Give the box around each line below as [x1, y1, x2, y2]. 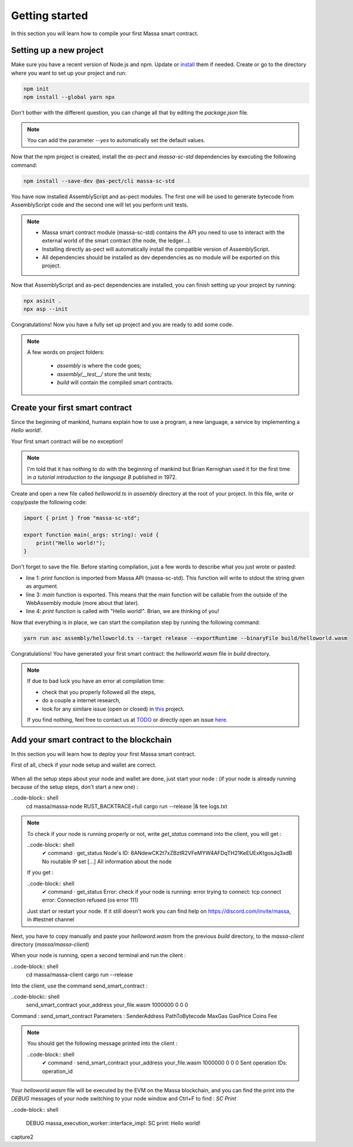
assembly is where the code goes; [57, 362, 142, 370]
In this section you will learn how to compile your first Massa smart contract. [11, 30, 199, 37]
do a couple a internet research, [42, 697, 121, 704]
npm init [23, 85, 49, 92]
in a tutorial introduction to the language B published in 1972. [27, 473, 177, 481]
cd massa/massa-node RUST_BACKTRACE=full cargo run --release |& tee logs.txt [26, 802, 228, 810]
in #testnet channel [27, 916, 75, 923]
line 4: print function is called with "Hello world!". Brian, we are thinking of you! [26, 608, 219, 615]
